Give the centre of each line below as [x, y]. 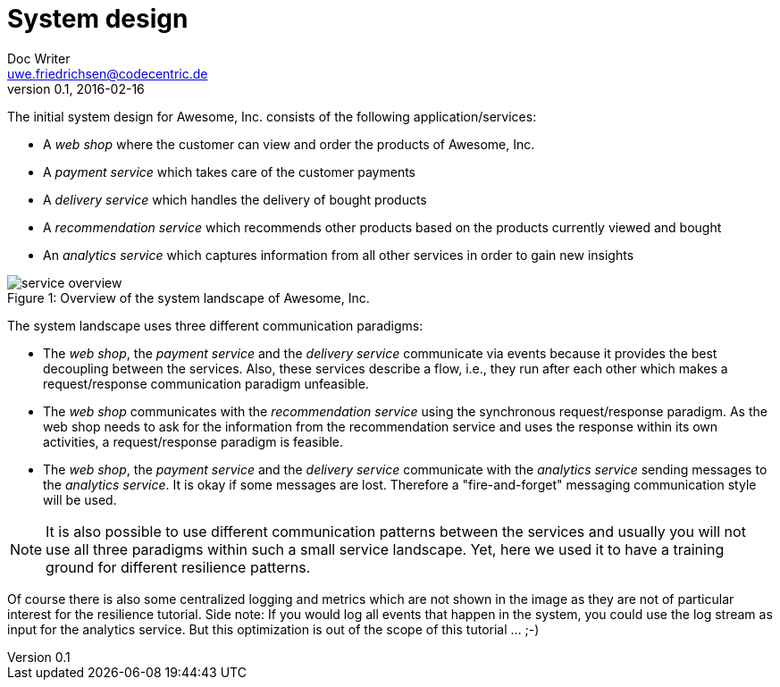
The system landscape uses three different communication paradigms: [215, 325]
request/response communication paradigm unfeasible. [206, 383]
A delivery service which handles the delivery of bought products [235, 199]
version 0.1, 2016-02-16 [76, 88]
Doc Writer [39, 58]
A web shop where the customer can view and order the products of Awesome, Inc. [289, 144]
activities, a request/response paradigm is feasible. [193, 441]
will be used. [80, 499]
